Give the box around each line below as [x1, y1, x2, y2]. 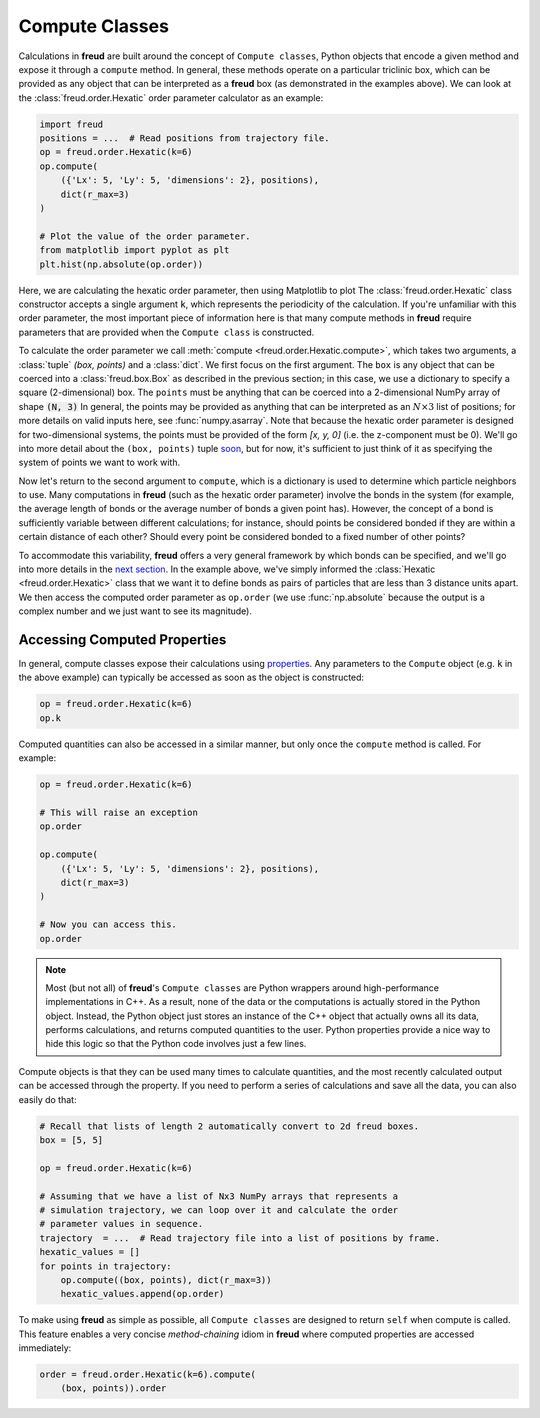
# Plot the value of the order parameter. [39, 230, 251, 242]
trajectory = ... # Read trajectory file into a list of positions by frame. [39, 1232, 441, 1244]
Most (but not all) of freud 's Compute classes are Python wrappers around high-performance [45, 981, 440, 994]
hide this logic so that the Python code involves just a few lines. [45, 1038, 307, 1050]
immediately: [18, 1342, 72, 1354]
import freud [39, 118, 104, 130]
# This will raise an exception [39, 807, 199, 818]
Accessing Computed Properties [18, 631, 227, 648]
